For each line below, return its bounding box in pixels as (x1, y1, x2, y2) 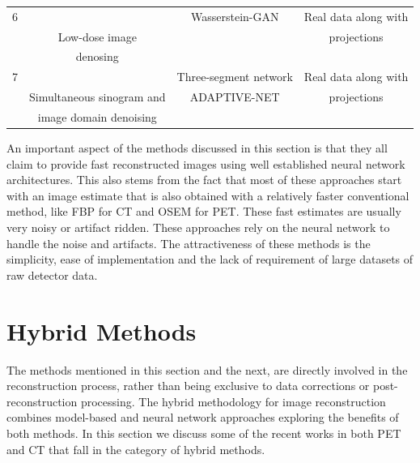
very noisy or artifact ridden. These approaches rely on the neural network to (6, 219, 390, 236)
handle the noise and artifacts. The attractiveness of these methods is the (6, 234, 371, 251)
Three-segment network (176, 68, 293, 85)
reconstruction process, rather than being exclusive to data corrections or (6, 377, 370, 394)
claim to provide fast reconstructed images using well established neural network (6, 155, 405, 172)
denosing (75, 48, 119, 65)
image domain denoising (37, 108, 157, 125)
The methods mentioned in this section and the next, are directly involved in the (6, 361, 408, 378)
